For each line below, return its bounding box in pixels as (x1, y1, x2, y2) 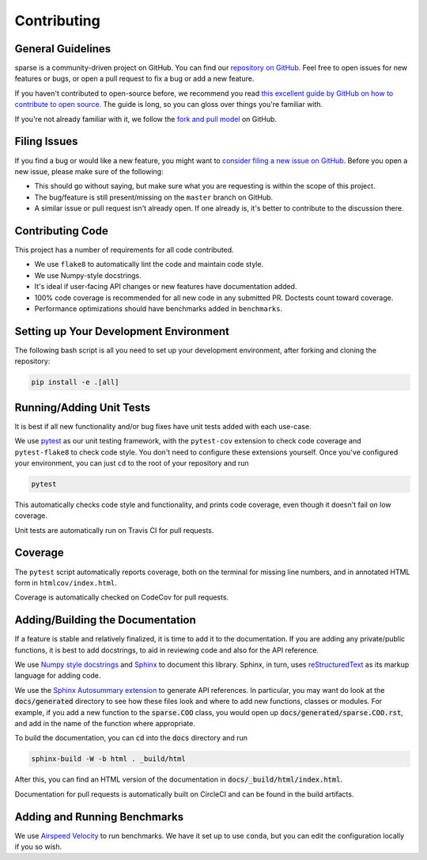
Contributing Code (14, 224, 108, 238)
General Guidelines (14, 42, 111, 55)
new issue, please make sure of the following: (14, 166, 164, 176)
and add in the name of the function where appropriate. (14, 718, 195, 728)
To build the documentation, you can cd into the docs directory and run (14, 733, 248, 743)
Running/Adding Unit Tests (14, 401, 151, 414)
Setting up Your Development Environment (14, 325, 229, 338)
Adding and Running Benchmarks (14, 810, 184, 824)
